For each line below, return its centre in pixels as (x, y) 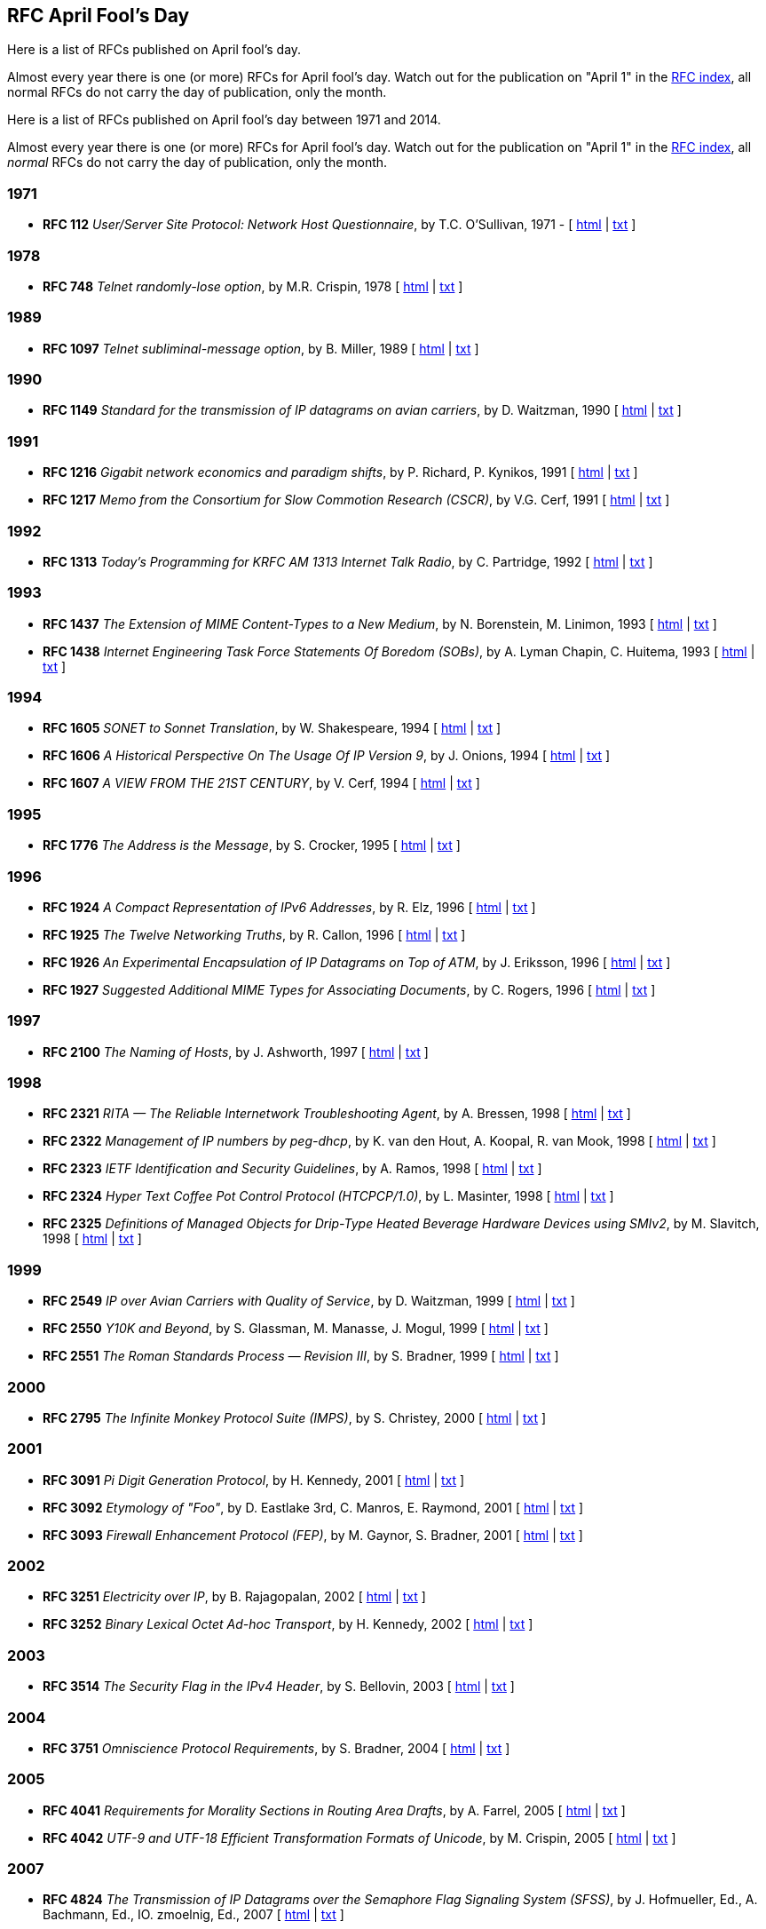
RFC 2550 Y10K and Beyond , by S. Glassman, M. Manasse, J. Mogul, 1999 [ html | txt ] (296, 1329)
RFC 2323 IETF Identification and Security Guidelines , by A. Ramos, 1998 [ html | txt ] (292, 1169)
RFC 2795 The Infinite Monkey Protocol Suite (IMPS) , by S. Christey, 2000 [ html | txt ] (295, 1417)
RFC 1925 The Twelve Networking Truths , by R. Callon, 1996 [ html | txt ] (254, 934)
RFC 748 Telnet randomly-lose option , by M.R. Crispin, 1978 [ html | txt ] (253, 286)
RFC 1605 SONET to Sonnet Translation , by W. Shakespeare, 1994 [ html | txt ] (272, 728)
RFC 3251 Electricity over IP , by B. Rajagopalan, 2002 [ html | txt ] (234, 1597)
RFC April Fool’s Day (99, 16)
